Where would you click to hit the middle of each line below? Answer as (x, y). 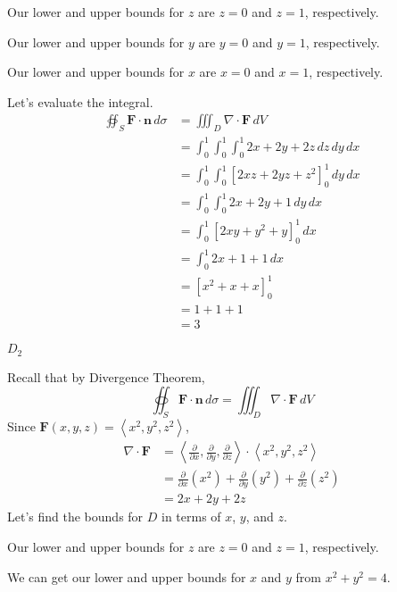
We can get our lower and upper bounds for (127, 576)
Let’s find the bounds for (75, 517)
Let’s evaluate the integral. (80, 101)
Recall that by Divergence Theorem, (106, 376)
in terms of (191, 517)
